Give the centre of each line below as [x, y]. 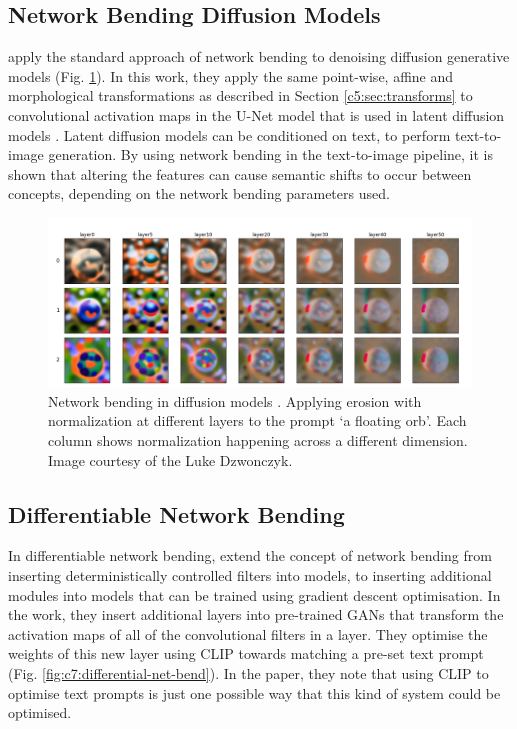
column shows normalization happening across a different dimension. [258, 440]
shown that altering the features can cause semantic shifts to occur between [240, 173]
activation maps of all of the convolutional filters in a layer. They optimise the [248, 633]
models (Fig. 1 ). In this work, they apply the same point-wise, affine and [231, 75]
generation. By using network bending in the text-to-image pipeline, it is [270, 154]
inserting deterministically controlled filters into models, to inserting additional [250, 575]
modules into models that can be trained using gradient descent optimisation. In [254, 594]
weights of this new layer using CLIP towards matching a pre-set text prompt [246, 653]
